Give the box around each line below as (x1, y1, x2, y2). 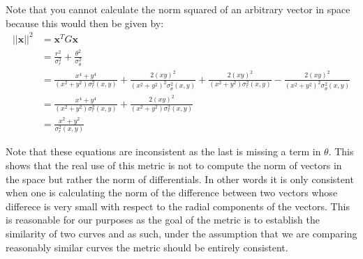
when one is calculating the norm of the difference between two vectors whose (6, 185, 338, 200)
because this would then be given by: (6, 15, 164, 30)
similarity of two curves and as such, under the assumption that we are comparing (6, 226, 357, 241)
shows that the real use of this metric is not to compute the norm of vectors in (6, 158, 342, 173)
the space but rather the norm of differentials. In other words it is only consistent (6, 171, 354, 186)
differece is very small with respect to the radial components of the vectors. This (6, 198, 350, 213)
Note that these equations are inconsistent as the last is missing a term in (6, 144, 321, 159)
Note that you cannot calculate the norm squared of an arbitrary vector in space (6, 2, 350, 16)
